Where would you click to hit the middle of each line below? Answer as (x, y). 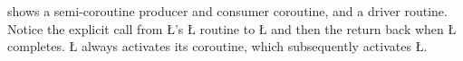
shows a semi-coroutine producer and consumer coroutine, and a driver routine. (227, 11)
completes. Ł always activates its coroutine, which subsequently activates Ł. (217, 46)
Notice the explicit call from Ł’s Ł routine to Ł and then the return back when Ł (232, 28)
